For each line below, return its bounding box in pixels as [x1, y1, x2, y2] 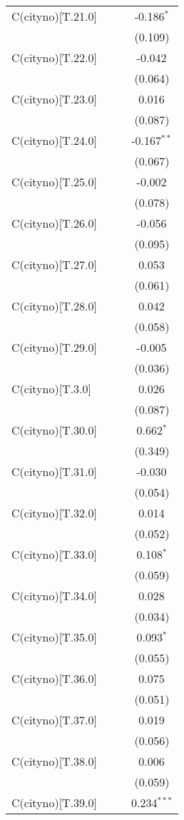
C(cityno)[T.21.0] [11, 8, 98, 24]
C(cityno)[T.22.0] [11, 49, 98, 66]
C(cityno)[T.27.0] [11, 256, 98, 273]
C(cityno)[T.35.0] [11, 629, 98, 645]
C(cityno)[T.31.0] [11, 463, 98, 480]
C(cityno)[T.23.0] [11, 91, 98, 107]
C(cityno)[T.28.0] [11, 298, 98, 314]
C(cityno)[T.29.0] [11, 339, 98, 355]
